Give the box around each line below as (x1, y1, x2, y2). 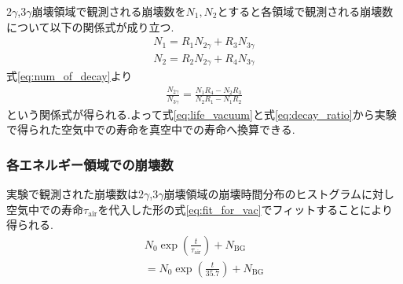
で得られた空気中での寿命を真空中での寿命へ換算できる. (6, 121, 295, 138)
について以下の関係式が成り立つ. (6, 18, 174, 35)
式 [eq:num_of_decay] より (6, 68, 133, 84)
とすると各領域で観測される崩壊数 (217, 3, 394, 19)
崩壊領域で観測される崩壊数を (31, 3, 186, 19)
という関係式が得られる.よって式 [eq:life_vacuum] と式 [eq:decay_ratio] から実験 (6, 105, 397, 122)
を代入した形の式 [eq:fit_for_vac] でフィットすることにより (97, 201, 393, 217)
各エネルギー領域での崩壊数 (6, 154, 174, 174)
